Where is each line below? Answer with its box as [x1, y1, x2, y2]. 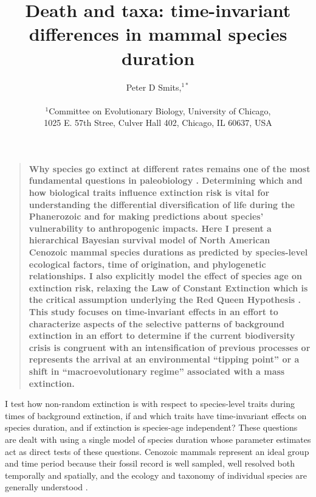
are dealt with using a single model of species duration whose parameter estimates [5, 433, 311, 445]
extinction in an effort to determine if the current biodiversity [29, 329, 295, 342]
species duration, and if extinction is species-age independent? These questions [5, 421, 298, 434]
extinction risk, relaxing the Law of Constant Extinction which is [29, 281, 308, 294]
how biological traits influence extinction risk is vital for [29, 186, 270, 199]
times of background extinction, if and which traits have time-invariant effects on [5, 409, 307, 422]
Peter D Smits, [126, 80, 182, 93]
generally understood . [5, 481, 88, 493]
